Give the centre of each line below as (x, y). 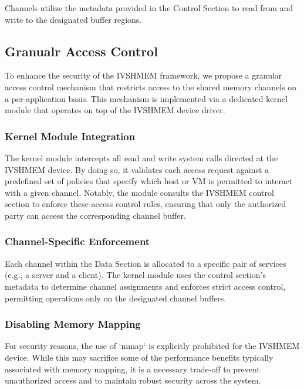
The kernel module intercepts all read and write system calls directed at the (141, 157)
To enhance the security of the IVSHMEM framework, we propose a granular (143, 75)
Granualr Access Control (81, 51)
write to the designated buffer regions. (73, 19)
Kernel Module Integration (70, 136)
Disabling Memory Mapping (73, 324)
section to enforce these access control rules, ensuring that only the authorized (146, 204)
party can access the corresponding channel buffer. (95, 215)
